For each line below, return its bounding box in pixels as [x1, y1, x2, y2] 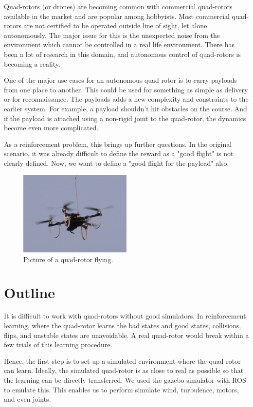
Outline [4, 283, 55, 302]
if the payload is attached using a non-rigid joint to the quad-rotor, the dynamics [4, 113, 246, 123]
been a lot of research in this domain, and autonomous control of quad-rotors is [4, 49, 241, 59]
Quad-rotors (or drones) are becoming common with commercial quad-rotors [4, 1, 233, 11]
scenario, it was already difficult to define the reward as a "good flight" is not [4, 148, 234, 159]
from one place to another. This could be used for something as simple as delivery [4, 84, 248, 94]
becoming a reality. [4, 58, 60, 69]
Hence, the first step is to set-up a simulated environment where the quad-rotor [4, 355, 241, 366]
